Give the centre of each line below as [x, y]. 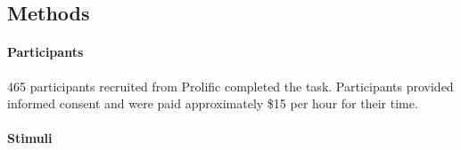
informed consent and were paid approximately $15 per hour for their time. [213, 103]
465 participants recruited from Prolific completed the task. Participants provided [230, 86]
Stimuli [30, 138]
